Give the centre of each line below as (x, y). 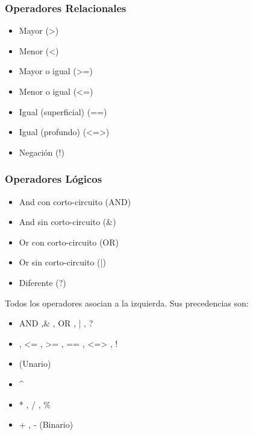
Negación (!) (42, 152)
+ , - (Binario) (46, 424)
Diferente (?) (42, 282)
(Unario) (35, 364)
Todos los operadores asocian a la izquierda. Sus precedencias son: (127, 303)
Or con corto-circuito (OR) (69, 242)
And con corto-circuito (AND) (75, 201)
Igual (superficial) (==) (63, 111)
